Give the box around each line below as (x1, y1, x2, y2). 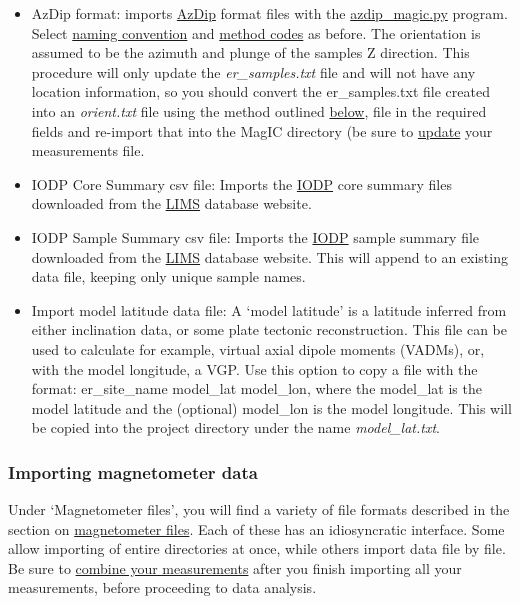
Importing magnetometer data (8, 459, 258, 484)
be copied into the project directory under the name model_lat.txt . (31, 417, 440, 438)
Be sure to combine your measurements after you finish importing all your (8, 557, 462, 578)
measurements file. (31, 140, 145, 161)
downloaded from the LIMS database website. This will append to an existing (31, 246, 508, 267)
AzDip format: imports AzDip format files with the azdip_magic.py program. (31, 3, 508, 23)
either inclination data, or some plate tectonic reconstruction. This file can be (31, 319, 508, 340)
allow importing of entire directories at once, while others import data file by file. (8, 538, 506, 559)
